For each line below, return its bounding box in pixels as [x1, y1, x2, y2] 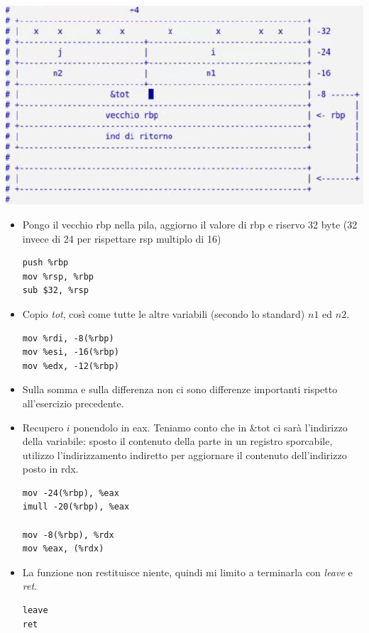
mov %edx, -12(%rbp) [22, 360, 119, 371]
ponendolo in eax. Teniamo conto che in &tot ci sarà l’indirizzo [73, 419, 348, 434]
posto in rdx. [22, 461, 79, 476]
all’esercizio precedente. [22, 395, 124, 410]
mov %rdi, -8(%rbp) [22, 333, 114, 343]
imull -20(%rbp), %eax [22, 502, 130, 512]
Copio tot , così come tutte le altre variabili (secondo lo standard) [22, 306, 305, 321]
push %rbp [22, 258, 69, 268]
